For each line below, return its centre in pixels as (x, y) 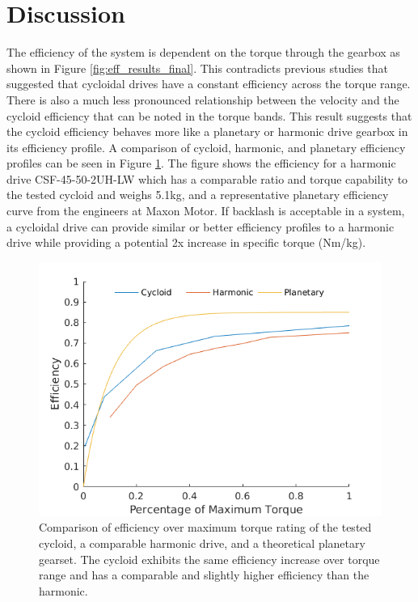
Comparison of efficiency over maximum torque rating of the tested (205, 527)
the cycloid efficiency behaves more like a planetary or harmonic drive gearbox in (207, 131)
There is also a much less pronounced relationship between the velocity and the (203, 99)
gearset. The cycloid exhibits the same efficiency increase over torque (209, 559)
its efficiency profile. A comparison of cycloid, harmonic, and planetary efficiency (206, 147)
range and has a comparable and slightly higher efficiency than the (204, 575)
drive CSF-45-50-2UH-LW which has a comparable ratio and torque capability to (207, 178)
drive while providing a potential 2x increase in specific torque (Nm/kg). (186, 242)
